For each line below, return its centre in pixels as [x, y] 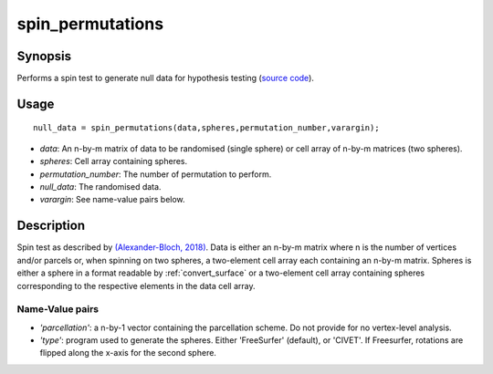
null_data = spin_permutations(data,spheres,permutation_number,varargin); [206, 128]
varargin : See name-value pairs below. [113, 200]
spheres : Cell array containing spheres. [114, 161]
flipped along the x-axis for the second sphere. [128, 353]
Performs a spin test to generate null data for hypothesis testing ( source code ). [166, 78]
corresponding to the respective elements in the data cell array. [136, 286]
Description [51, 226]
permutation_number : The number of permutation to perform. [156, 174]
